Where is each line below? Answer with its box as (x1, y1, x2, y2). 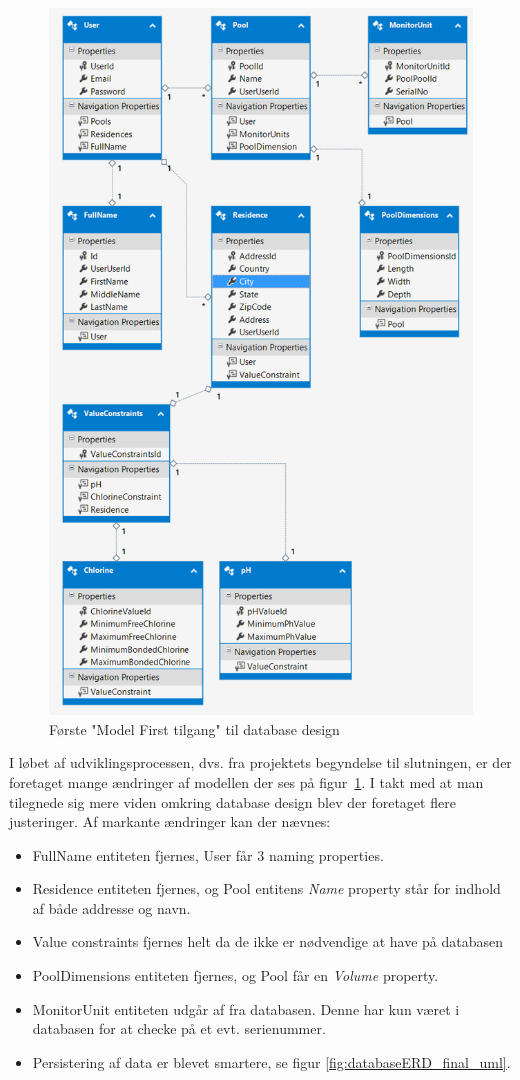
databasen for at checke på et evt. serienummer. (32, 1018, 326, 1039)
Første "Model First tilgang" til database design (49, 718, 340, 739)
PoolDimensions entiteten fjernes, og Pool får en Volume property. (32, 965, 439, 986)
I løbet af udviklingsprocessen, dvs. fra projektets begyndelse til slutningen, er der (9, 752, 512, 773)
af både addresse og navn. (32, 897, 191, 918)
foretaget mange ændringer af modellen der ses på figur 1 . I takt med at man (9, 771, 484, 792)
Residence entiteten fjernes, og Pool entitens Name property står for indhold (32, 878, 501, 899)
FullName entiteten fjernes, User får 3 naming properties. (32, 844, 384, 865)
